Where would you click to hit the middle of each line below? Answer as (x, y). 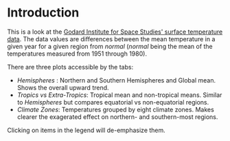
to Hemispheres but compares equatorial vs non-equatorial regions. (113, 102)
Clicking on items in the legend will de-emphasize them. (87, 130)
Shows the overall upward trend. (63, 87)
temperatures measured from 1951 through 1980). (77, 54)
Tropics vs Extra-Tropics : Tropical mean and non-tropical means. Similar (119, 95)
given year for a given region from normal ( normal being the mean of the (110, 46)
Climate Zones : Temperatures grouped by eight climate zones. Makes (115, 109)
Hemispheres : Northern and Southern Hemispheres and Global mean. (116, 80)
